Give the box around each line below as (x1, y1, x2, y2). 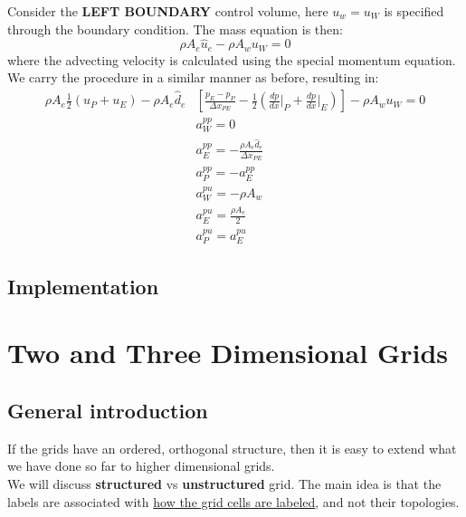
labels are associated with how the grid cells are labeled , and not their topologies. (7, 492, 460, 511)
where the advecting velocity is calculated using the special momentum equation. (7, 50, 456, 69)
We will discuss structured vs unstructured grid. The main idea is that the (7, 474, 442, 493)
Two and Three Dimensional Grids (7, 334, 449, 371)
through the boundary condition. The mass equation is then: (7, 19, 343, 38)
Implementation (7, 272, 159, 300)
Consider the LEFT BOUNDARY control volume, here (7, 2, 328, 20)
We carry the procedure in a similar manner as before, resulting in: (7, 68, 379, 87)
